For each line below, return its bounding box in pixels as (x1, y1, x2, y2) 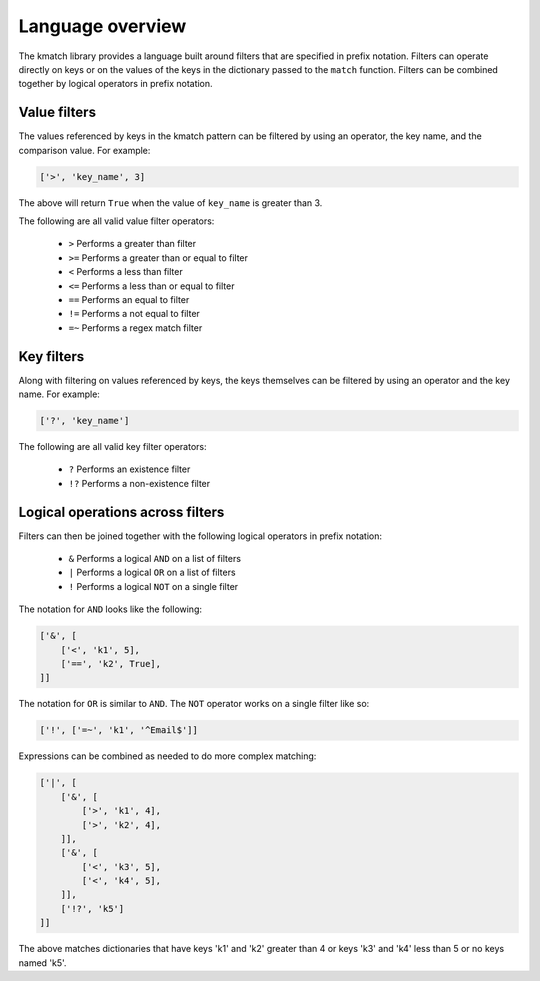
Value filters (18, 104, 97, 121)
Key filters (18, 348, 85, 365)
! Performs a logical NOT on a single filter (68, 580, 239, 592)
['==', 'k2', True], (60, 658, 162, 669)
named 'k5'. (18, 956, 67, 969)
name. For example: (18, 388, 100, 400)
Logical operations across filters (18, 503, 225, 520)
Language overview (18, 15, 187, 37)
